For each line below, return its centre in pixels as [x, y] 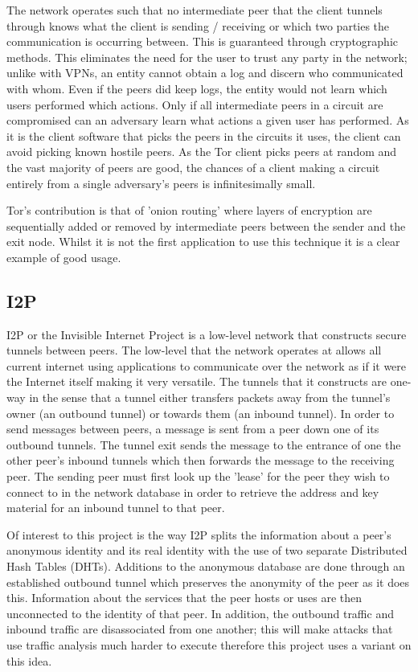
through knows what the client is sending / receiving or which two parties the [198, 25]
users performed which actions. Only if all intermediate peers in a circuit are [195, 104]
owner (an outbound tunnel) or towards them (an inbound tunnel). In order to [201, 413]
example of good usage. [64, 257]
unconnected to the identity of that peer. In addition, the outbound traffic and [200, 613]
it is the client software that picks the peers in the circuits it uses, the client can [204, 135]
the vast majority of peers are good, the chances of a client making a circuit [193, 167]
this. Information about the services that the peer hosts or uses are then [184, 598]
